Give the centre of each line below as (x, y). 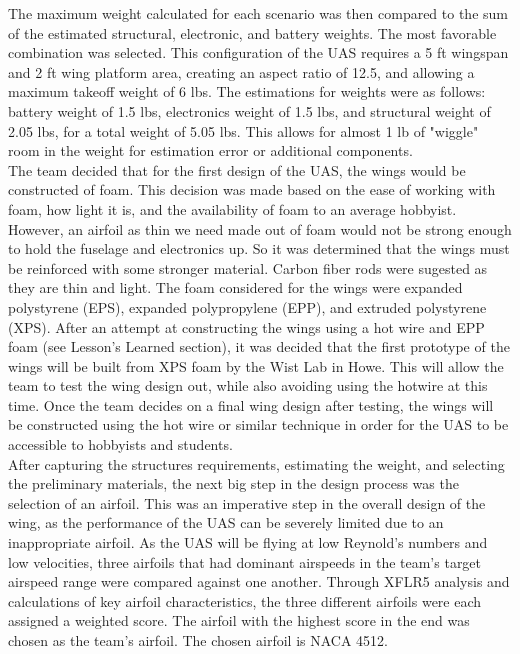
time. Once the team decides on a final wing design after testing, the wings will (251, 404)
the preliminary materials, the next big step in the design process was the (233, 483)
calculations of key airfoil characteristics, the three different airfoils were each (245, 600)
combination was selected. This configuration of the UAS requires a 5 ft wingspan (258, 52)
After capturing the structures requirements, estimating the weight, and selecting (256, 463)
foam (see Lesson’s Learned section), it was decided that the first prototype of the (259, 346)
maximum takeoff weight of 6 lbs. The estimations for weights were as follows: (247, 91)
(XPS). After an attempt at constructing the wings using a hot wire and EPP (246, 326)
